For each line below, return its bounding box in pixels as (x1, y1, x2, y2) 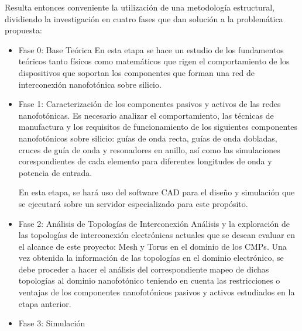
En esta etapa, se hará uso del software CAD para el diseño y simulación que (18, 186, 295, 198)
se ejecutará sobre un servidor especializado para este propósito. (18, 197, 248, 209)
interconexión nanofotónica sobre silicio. (18, 78, 162, 90)
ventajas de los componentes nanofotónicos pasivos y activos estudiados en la (18, 286, 295, 298)
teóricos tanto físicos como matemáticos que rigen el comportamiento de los (18, 55, 290, 67)
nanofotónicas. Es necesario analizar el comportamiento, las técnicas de (18, 109, 274, 121)
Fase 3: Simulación (18, 317, 85, 329)
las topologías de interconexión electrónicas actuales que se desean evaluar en (18, 229, 296, 241)
